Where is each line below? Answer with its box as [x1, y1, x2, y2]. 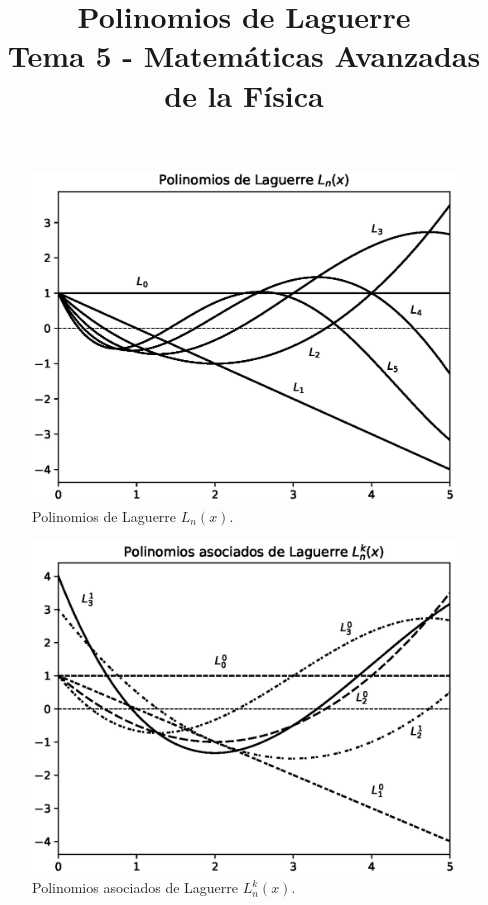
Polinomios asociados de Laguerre [32, 877, 239, 898]
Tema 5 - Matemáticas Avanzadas [7, 35, 481, 76]
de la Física [164, 74, 324, 115]
